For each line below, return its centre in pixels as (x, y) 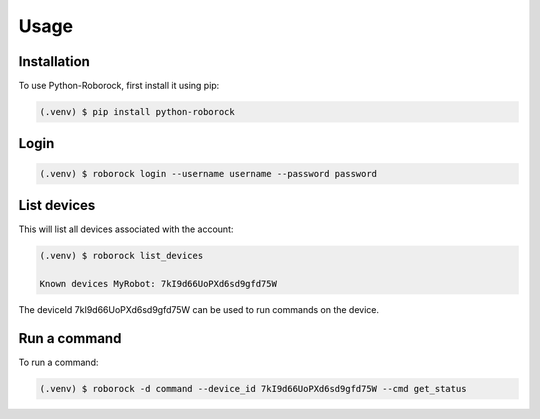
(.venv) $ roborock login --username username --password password (208, 173)
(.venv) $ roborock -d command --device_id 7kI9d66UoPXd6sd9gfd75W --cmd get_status (253, 388)
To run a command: (58, 362)
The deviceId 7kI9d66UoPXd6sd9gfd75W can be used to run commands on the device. (199, 309)
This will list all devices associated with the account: (126, 229)
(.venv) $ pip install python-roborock (137, 112)
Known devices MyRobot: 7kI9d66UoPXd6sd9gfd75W (158, 283)
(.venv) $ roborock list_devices (121, 256)
